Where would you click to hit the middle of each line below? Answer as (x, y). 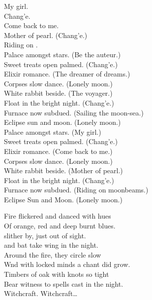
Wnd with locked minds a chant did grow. (67, 264)
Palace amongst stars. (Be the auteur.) (62, 54)
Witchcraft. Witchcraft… (41, 293)
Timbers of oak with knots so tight (57, 274)
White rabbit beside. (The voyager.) (58, 93)
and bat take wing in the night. (51, 245)
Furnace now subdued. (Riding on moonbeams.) (76, 190)
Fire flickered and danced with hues (58, 216)
